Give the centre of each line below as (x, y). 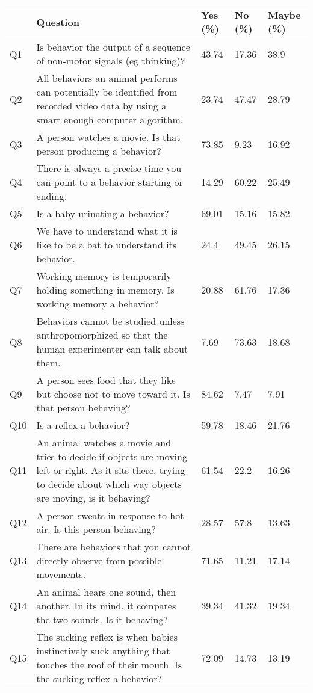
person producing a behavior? (99, 151)
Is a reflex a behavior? (83, 425)
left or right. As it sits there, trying (111, 470)
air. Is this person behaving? (96, 529)
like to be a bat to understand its (107, 245)
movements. (61, 574)
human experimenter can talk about (112, 349)
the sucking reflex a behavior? (99, 678)
